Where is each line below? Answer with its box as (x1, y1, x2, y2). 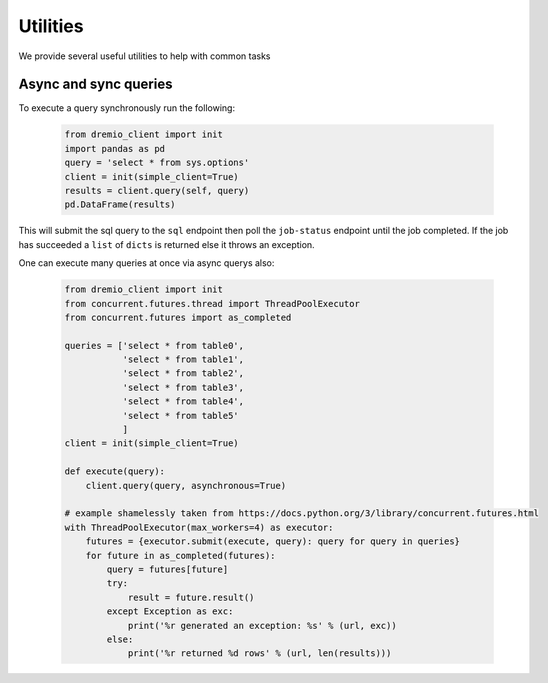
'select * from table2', (122, 368, 245, 379)
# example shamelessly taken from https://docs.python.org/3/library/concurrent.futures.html (64, 508, 540, 519)
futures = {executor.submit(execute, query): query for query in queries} (85, 536, 460, 547)
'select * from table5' (122, 410, 239, 421)
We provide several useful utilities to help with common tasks (18, 50, 271, 62)
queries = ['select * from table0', (64, 340, 245, 351)
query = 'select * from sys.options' (64, 157, 250, 169)
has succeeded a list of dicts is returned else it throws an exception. (18, 238, 315, 250)
